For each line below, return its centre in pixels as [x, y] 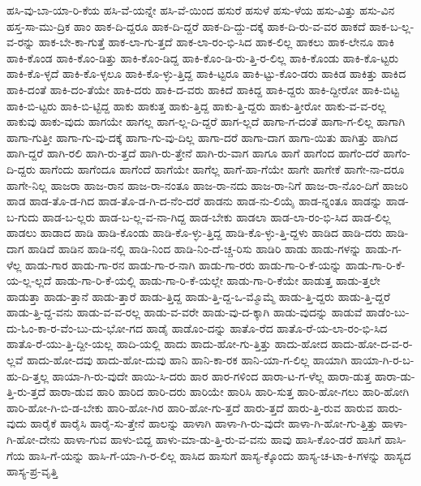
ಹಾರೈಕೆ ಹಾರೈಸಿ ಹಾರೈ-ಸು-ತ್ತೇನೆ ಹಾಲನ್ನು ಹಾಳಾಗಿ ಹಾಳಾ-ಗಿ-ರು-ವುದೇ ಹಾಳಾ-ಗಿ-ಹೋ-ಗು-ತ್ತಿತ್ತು [204, 423]
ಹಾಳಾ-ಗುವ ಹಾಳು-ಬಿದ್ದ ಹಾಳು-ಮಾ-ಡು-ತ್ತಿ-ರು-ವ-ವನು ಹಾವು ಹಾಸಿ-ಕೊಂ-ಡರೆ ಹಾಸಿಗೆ [222, 439]
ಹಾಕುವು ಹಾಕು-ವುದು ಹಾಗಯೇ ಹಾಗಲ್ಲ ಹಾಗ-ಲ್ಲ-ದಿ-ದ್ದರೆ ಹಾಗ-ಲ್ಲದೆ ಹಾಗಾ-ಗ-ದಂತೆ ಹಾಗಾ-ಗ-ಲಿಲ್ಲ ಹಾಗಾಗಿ [206, 121]
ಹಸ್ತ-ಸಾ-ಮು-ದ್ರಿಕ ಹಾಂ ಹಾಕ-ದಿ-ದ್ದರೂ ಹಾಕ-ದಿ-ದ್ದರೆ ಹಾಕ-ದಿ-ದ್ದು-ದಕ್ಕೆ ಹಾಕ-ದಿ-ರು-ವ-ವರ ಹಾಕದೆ [186, 26]
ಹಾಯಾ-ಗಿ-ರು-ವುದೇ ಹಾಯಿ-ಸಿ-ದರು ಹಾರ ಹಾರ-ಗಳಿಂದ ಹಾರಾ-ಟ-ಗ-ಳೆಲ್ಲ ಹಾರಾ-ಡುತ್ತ [212, 375]
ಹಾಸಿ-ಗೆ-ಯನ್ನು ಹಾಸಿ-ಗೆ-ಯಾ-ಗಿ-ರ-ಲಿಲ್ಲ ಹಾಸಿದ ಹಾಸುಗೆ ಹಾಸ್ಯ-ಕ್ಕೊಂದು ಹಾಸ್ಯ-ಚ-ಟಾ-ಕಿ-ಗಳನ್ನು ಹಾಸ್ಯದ [220, 455]
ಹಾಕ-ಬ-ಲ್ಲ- [392, 26]
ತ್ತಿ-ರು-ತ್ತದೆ [26, 391]
